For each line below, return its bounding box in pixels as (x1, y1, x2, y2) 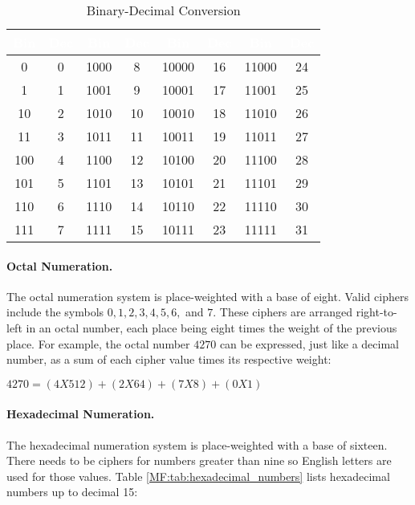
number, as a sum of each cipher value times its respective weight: (6, 351, 332, 368)
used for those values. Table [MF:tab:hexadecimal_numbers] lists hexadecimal (6, 467, 390, 484)
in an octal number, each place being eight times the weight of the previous (26, 319, 397, 336)
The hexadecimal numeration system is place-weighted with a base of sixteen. (6, 436, 388, 453)
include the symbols (6, 303, 104, 320)
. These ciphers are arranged (213, 303, 353, 320)
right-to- (356, 303, 397, 320)
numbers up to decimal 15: (6, 483, 138, 500)
